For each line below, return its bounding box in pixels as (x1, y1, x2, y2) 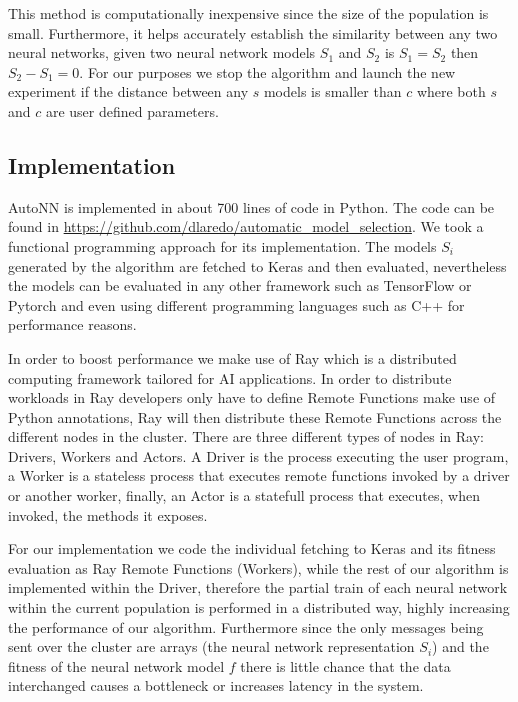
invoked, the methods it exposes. (8, 504, 208, 525)
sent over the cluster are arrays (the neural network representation (8, 636, 415, 657)
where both (416, 81, 486, 102)
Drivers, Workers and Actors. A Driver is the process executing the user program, (8, 445, 509, 466)
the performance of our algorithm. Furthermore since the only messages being (8, 616, 484, 637)
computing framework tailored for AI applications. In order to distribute (8, 367, 452, 388)
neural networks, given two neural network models (8, 42, 316, 63)
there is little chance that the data (240, 655, 451, 676)
